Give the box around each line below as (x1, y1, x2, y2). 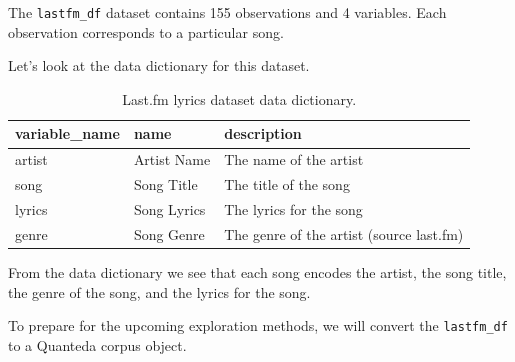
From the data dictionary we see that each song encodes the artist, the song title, (8, 261, 507, 282)
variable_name (15, 123, 120, 144)
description (224, 123, 302, 144)
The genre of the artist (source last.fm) (224, 223, 464, 244)
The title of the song (224, 174, 350, 195)
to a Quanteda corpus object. (8, 334, 187, 355)
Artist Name (133, 149, 211, 170)
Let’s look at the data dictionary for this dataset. (8, 55, 310, 76)
